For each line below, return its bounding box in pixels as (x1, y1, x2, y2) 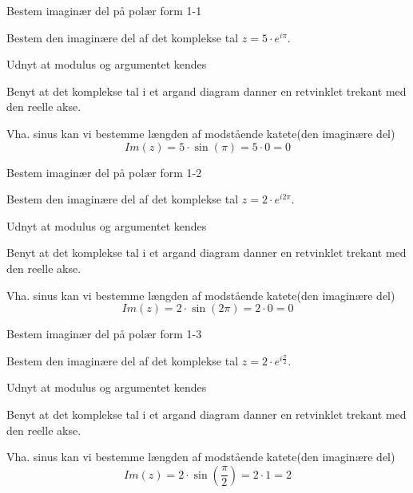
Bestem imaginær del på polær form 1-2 (6, 164, 202, 180)
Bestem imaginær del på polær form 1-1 (6, 2, 202, 18)
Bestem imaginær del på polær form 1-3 (6, 325, 202, 342)
